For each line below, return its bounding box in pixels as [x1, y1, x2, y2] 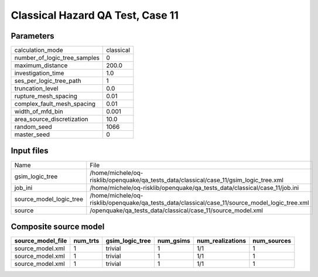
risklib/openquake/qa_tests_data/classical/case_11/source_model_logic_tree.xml [90, 199, 310, 207]
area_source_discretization [14, 115, 88, 123]
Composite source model [11, 222, 105, 231]
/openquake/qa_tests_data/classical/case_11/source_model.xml [90, 206, 264, 214]
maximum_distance [14, 61, 68, 70]
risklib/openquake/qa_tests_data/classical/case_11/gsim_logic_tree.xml [90, 176, 284, 184]
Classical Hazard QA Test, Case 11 [11, 9, 179, 22]
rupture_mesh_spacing [14, 92, 77, 101]
